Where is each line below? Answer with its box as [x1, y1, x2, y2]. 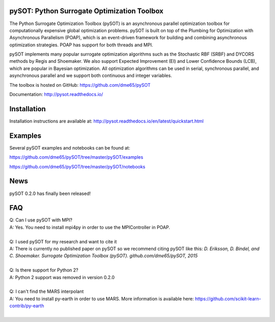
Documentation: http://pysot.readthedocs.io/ [9, 91, 103, 97]
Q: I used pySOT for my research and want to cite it [9, 238, 117, 244]
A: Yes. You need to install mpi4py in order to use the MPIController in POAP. [9, 224, 170, 230]
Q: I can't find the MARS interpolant [9, 288, 84, 294]
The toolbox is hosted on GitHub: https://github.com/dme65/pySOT [9, 82, 151, 88]
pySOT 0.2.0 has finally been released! [9, 190, 91, 196]
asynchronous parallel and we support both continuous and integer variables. [9, 72, 173, 79]
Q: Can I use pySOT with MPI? [9, 217, 72, 223]
